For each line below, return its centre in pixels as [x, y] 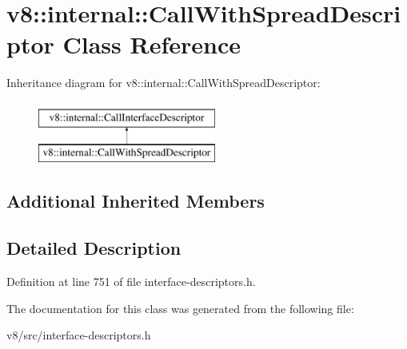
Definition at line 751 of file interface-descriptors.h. [131, 282]
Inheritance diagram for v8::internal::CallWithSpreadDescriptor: [164, 83]
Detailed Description [94, 248]
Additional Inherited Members [136, 201]
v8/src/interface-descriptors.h [79, 335]
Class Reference [152, 44]
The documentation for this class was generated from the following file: [180, 308]
